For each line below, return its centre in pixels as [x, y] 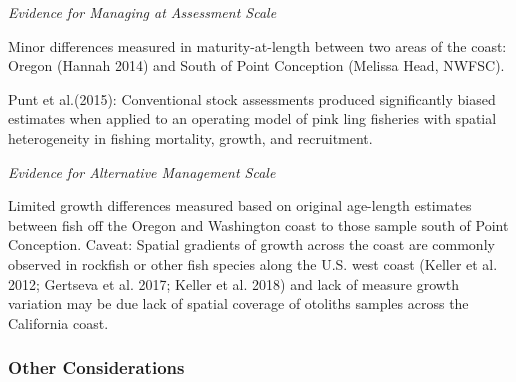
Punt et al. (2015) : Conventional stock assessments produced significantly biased [252, 98]
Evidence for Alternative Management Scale [142, 171]
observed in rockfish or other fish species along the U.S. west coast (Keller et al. [253, 263]
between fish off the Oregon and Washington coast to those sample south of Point [258, 224]
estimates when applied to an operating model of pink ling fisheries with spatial [252, 118]
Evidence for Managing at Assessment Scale [142, 12]
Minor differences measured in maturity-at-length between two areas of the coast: [257, 45]
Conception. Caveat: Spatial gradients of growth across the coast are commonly [251, 244]
